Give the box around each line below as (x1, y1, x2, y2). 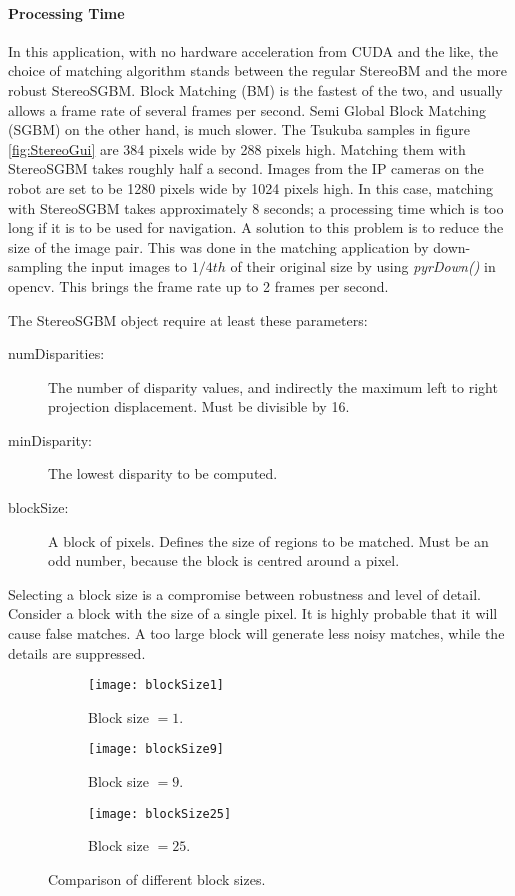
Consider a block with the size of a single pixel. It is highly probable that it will (8, 603, 498, 624)
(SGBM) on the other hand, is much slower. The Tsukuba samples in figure (8, 119, 471, 140)
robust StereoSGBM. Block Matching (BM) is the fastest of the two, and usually (8, 79, 503, 100)
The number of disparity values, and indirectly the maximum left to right (48, 376, 498, 397)
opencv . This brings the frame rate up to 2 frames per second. (8, 275, 389, 296)
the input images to (67, 256, 188, 277)
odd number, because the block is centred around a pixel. (48, 550, 400, 571)
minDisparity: (8, 429, 92, 450)
